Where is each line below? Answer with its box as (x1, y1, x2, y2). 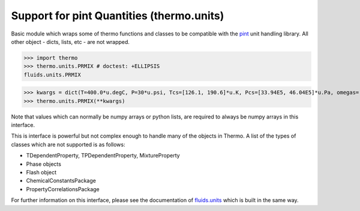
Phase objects (26, 160, 61, 168)
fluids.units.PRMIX (23, 71, 81, 78)
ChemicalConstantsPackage (26, 177, 96, 185)
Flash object (26, 169, 57, 176)
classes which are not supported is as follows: (11, 141, 125, 148)
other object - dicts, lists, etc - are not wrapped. (11, 38, 130, 45)
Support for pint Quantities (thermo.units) (11, 9, 224, 22)
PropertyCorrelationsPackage (26, 185, 100, 192)
